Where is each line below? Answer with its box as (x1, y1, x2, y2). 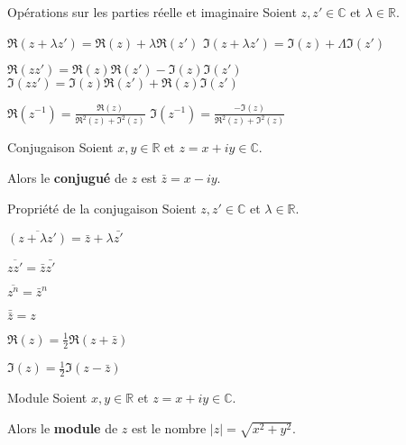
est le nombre (131, 418, 207, 437)
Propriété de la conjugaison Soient (7, 198, 197, 217)
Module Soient (7, 388, 88, 407)
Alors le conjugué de (7, 168, 127, 187)
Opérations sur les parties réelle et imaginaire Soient (7, 3, 297, 21)
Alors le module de (7, 418, 118, 437)
